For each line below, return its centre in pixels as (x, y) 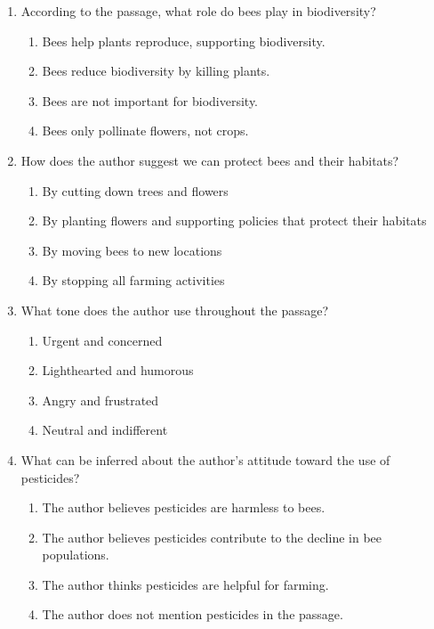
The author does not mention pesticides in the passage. (193, 614)
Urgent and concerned (102, 340)
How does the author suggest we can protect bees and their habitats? (210, 160)
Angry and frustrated (100, 400)
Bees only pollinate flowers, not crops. (145, 131)
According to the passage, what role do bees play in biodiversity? (198, 11)
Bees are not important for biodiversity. (150, 100)
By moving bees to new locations (132, 250)
